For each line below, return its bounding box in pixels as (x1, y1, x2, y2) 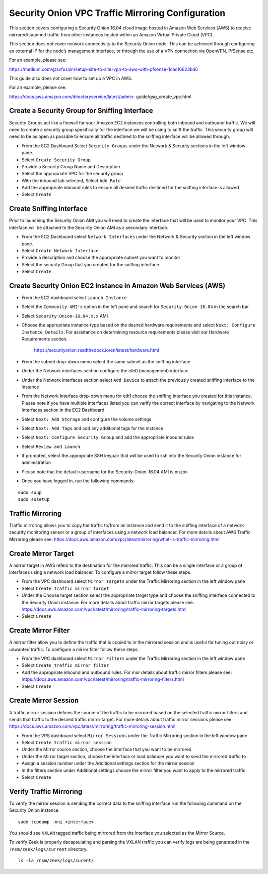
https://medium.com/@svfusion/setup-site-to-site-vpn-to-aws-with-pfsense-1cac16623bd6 (9, 66, 198, 72)
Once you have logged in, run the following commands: (21, 478, 135, 484)
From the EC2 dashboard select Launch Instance (21, 295, 127, 301)
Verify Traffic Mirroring (9, 787, 83, 796)
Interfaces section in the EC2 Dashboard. (21, 407, 106, 413)
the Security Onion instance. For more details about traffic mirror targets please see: (21, 599, 194, 605)
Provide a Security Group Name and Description (21, 163, 120, 169)
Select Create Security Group (21, 157, 91, 163)
